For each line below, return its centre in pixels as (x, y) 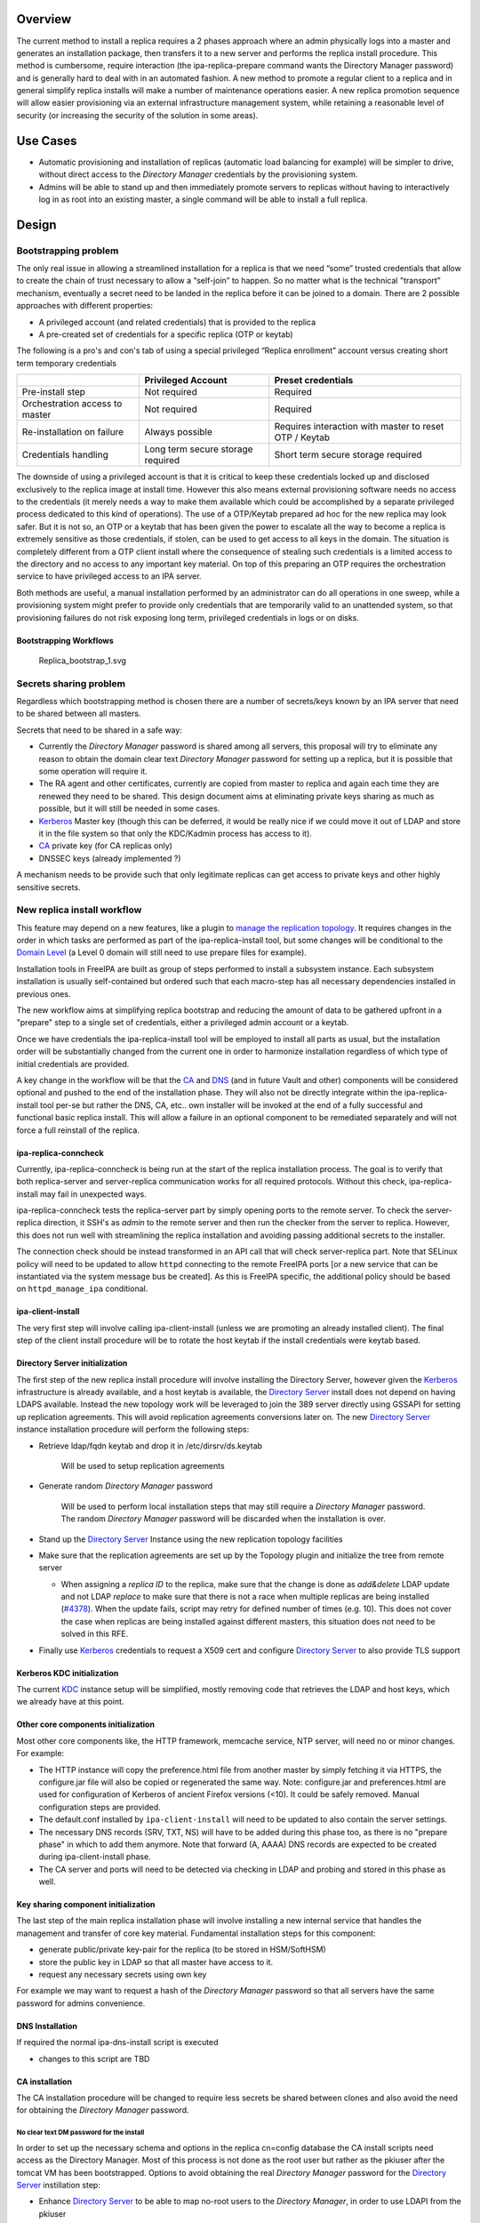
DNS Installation (47, 2026)
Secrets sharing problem (71, 683)
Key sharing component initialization (86, 1905)
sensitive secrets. (48, 887)
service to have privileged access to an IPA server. (109, 576)
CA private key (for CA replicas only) (106, 846)
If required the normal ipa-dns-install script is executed (117, 2042)
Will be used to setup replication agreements (143, 1465)
